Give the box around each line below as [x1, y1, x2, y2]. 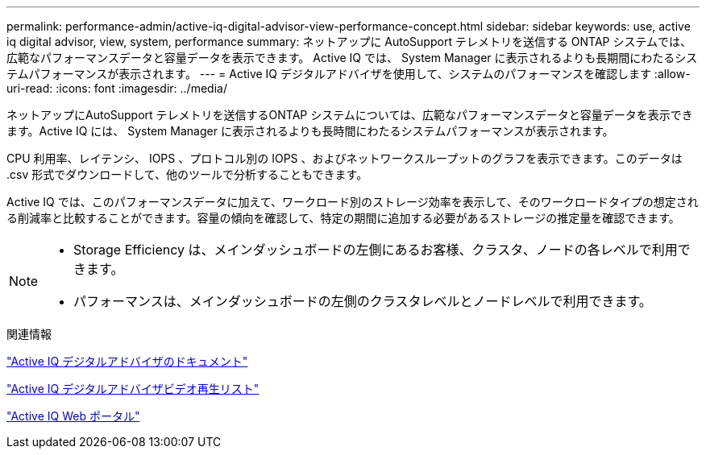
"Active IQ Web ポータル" [6, 409, 140, 423]
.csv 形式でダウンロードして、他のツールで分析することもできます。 [6, 168, 368, 181]
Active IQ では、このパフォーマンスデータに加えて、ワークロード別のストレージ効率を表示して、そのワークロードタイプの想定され [6, 195, 699, 209]
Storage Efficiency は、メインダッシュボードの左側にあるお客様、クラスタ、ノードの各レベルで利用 [73, 242, 678, 258]
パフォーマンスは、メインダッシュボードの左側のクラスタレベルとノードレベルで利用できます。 [73, 293, 652, 309]
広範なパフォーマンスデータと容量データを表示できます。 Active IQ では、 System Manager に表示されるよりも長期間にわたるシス [6, 51, 698, 64]
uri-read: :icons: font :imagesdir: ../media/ [6, 81, 227, 95]
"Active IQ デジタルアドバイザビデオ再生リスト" [6, 382, 260, 395]
